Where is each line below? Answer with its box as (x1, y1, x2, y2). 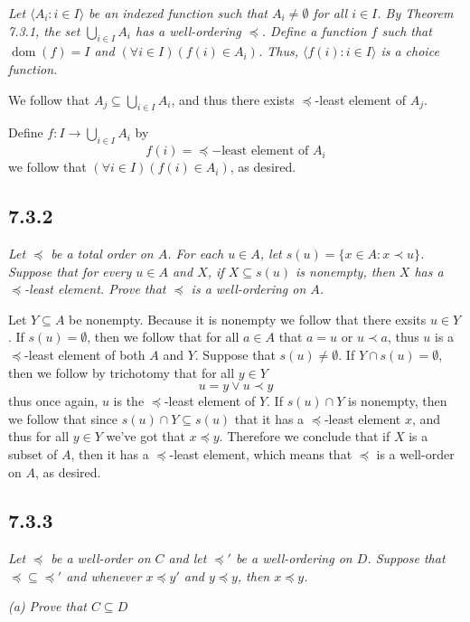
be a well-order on (51, 549, 151, 568)
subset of (8, 444, 58, 463)
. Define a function (261, 21, 367, 40)
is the (113, 391, 145, 410)
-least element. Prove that (24, 279, 166, 298)
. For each (167, 243, 224, 262)
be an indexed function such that (89, 4, 268, 22)
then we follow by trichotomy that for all (8, 363, 235, 382)
